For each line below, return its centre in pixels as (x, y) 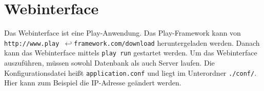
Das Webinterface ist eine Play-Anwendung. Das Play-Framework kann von (123, 33)
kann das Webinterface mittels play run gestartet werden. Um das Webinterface (131, 53)
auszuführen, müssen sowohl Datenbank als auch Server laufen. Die (109, 63)
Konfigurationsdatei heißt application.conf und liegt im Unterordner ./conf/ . (130, 72)
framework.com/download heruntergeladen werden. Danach (167, 42)
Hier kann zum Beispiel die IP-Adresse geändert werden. (93, 83)
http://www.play (32, 43)
